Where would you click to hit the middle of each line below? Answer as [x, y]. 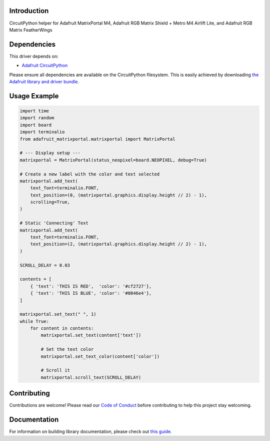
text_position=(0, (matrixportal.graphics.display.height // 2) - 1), [119, 195]
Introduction [29, 11]
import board [36, 125]
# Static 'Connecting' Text [54, 223]
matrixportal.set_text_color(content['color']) [100, 356]
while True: [34, 321]
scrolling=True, [50, 202]
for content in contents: [62, 328]
